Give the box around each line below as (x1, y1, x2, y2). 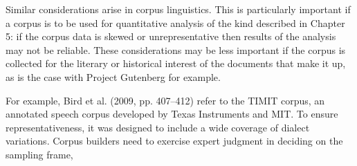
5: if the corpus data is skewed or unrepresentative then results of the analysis (6, 29, 336, 44)
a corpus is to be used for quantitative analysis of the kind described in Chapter (6, 15, 345, 30)
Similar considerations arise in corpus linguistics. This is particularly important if (6, 2, 351, 16)
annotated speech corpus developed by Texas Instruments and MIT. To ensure (6, 107, 338, 121)
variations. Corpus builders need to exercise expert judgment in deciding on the (6, 133, 343, 148)
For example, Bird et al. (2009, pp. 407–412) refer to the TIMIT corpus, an (6, 93, 325, 107)
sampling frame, (6, 147, 73, 161)
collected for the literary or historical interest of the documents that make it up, (6, 56, 346, 71)
